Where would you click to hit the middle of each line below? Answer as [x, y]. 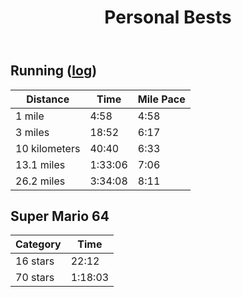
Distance [48, 99]
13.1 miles [40, 164]
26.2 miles [40, 181]
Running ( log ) [54, 71]
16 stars [35, 261]
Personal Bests [168, 17]
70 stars [35, 278]
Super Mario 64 [60, 216]
